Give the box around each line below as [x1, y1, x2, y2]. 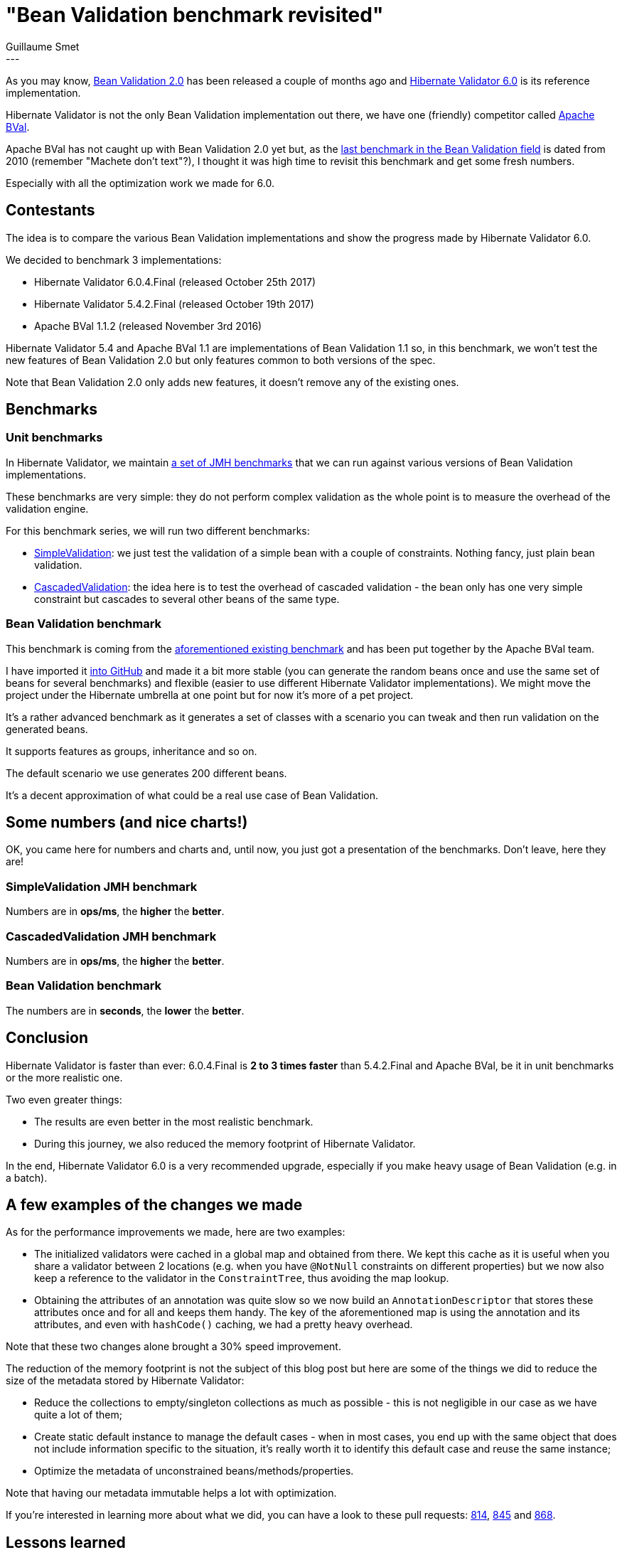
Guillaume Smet [6, 40, 80, 53]
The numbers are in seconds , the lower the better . [6, 1004, 245, 1017]
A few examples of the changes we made [6, 1195, 303, 1214]
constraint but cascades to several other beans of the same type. [34, 592, 340, 605]
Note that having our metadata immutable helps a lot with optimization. [6, 1487, 337, 1500]
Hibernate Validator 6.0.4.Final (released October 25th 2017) [34, 275, 316, 288]
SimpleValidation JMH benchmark [6, 879, 198, 894]
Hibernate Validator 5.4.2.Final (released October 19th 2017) [34, 297, 314, 310]
